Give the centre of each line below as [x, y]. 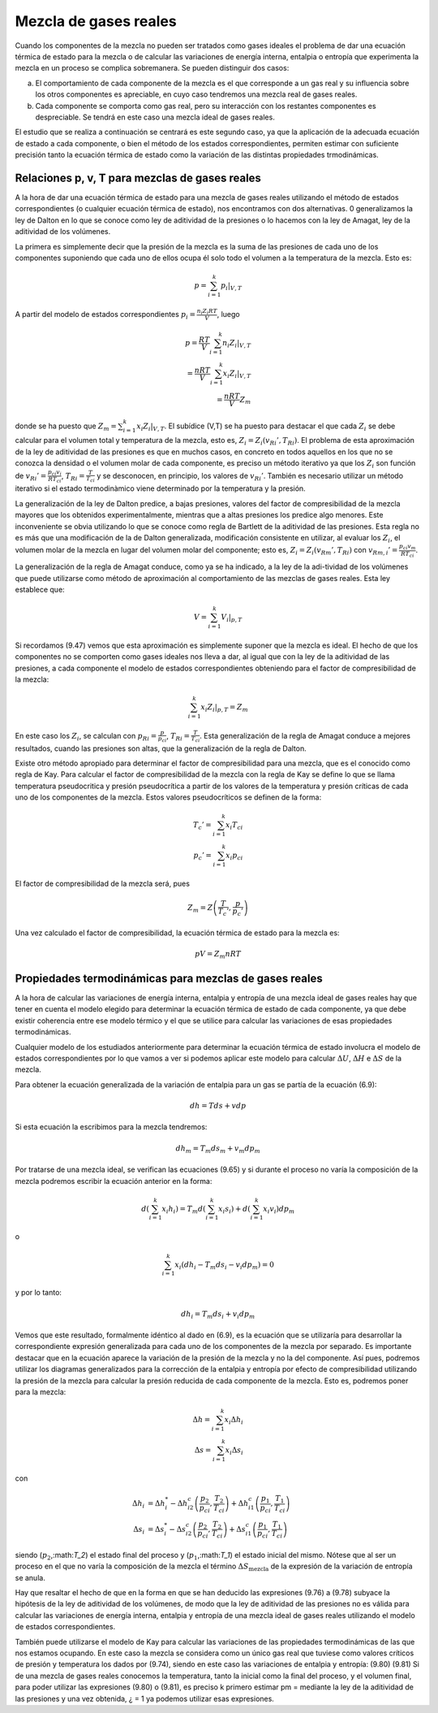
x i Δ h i [234, 1420]
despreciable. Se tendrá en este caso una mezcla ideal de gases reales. [155, 117]
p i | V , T [231, 286]
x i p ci [234, 856]
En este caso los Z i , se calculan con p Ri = [86, 737]
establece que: [40, 589]
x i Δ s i [234, 1451]
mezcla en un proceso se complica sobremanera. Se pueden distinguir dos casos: [152, 68]
